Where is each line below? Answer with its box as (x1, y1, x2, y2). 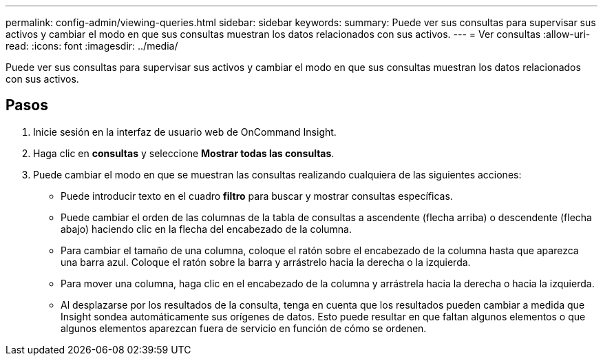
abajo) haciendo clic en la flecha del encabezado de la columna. (61, 223, 352, 235)
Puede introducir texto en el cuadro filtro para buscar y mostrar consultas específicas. (61, 189, 453, 202)
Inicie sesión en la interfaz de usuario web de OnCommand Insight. (33, 125, 337, 138)
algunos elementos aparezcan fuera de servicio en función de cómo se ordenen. (61, 322, 427, 334)
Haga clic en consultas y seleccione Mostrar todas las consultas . (33, 147, 335, 159)
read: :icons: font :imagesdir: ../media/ (6, 40, 178, 52)
